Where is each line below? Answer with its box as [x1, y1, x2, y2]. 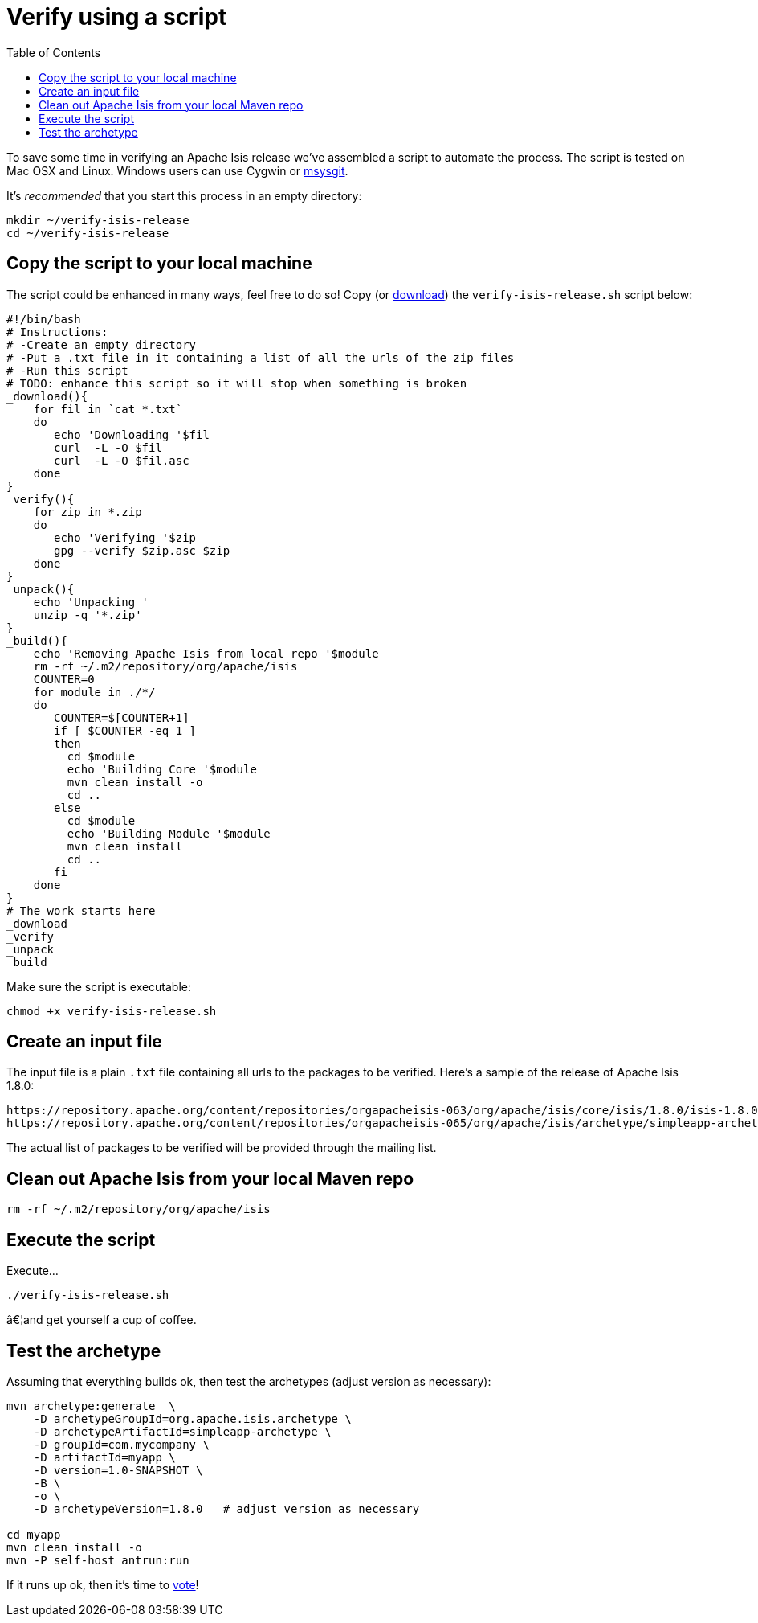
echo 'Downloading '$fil [54, 428, 210, 441]
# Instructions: [6, 325, 108, 338]
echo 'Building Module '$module [67, 826, 271, 840]
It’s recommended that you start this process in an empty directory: [6, 188, 362, 203]
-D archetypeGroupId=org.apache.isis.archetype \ [33, 1412, 352, 1425]
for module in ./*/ [33, 685, 156, 699]
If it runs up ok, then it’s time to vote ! [6, 1577, 199, 1592]
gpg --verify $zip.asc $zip [54, 543, 230, 557]
